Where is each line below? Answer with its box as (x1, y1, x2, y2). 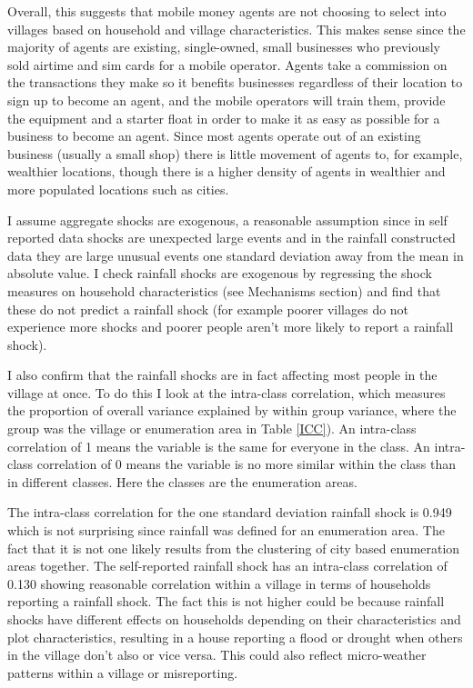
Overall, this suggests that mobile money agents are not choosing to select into (7, 2, 447, 20)
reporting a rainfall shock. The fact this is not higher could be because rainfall (7, 592, 445, 611)
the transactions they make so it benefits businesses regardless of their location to (7, 73, 463, 92)
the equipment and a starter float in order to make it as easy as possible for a (7, 108, 440, 127)
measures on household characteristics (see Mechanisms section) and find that (7, 281, 441, 300)
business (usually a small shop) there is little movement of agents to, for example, (7, 144, 463, 163)
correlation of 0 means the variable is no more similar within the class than (36, 454, 457, 474)
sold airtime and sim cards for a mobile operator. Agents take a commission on (7, 55, 448, 74)
